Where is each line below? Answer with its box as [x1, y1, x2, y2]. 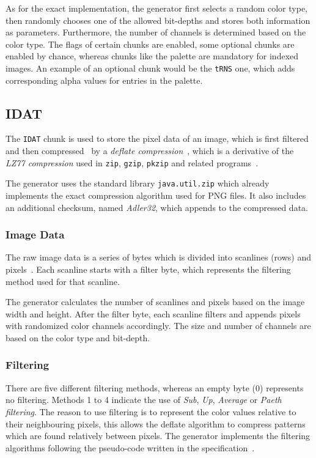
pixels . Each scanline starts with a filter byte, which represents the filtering [6, 262, 291, 275]
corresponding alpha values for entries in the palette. [6, 73, 203, 86]
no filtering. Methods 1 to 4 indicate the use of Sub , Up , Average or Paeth [6, 393, 282, 406]
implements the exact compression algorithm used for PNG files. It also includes [6, 188, 306, 201]
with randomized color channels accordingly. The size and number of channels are [6, 319, 311, 332]
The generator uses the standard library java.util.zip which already [6, 177, 270, 190]
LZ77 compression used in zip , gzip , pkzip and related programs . [6, 156, 259, 169]
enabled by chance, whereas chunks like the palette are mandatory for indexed [6, 50, 299, 62]
